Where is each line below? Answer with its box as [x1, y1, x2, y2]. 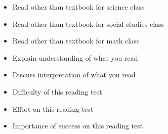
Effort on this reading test [12, 103, 94, 114]
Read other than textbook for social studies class [12, 18, 164, 29]
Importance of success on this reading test [12, 120, 143, 131]
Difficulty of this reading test [12, 86, 102, 97]
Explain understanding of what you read [12, 52, 138, 63]
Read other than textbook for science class [12, 2, 145, 12]
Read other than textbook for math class [12, 35, 140, 46]
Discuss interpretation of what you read [12, 69, 136, 80]
